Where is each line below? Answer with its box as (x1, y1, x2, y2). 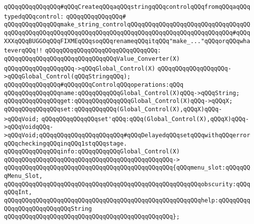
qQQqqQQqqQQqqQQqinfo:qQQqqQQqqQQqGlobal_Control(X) (4, 148, 180, 155)
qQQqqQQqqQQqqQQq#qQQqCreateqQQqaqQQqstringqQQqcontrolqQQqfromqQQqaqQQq (4, 3, 251, 10)
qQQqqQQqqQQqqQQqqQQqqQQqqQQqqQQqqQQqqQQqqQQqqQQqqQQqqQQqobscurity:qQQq (4, 180, 251, 188)
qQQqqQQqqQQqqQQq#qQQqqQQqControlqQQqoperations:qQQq (4, 81, 184, 88)
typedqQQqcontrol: (4, 13, 64, 20)
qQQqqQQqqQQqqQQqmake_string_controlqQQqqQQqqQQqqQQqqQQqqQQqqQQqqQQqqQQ (4, 21, 251, 28)
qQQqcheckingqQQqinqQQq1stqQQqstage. (4, 140, 127, 147)
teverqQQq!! (4, 47, 43, 54)
